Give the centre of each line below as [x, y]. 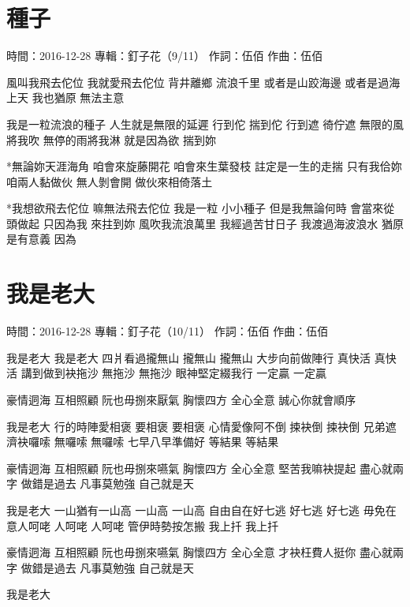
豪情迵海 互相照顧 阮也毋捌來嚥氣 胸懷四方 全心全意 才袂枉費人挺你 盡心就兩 [205, 552]
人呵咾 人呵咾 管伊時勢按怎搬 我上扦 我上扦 [166, 525]
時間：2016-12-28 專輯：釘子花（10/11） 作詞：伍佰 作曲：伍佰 [168, 331]
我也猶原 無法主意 [78, 97]
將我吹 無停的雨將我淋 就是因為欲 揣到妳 [111, 139]
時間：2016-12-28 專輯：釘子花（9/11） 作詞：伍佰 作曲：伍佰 [165, 56]
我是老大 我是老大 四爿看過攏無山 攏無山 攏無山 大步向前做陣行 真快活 [188, 357]
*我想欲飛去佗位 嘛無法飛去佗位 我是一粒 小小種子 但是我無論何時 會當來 [195, 208]
